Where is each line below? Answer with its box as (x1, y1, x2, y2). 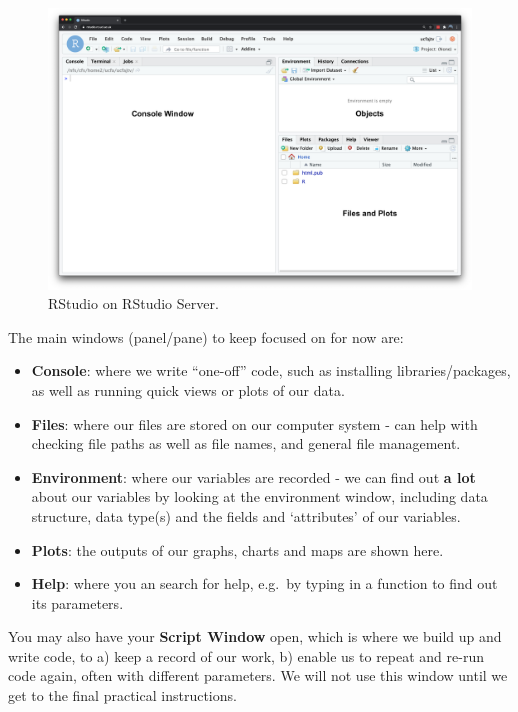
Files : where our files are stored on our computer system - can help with (31, 413, 478, 434)
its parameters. (31, 592, 124, 613)
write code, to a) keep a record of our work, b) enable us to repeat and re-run (8, 645, 484, 666)
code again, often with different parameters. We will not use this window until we (8, 665, 508, 686)
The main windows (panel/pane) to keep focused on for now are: (8, 326, 404, 347)
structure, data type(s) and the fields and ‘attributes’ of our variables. (31, 505, 461, 526)
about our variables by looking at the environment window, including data (31, 486, 488, 507)
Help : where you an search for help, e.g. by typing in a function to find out (31, 573, 498, 594)
